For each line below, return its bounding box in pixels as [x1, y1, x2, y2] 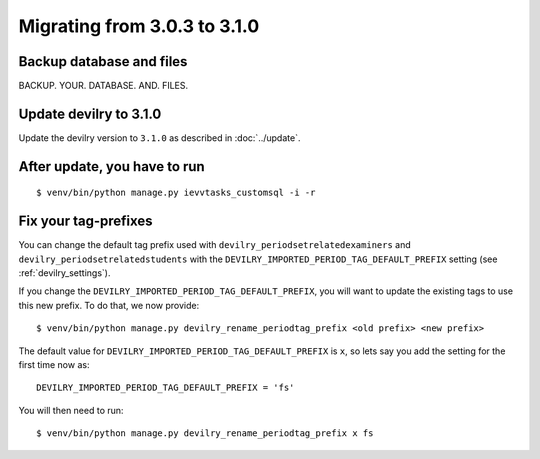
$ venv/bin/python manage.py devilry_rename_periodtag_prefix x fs [36, 428, 374, 439]
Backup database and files [18, 53, 188, 70]
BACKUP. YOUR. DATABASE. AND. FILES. [18, 80, 189, 92]
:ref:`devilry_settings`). [18, 267, 111, 279]
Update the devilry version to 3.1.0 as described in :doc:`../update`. [18, 131, 301, 144]
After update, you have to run [18, 158, 205, 175]
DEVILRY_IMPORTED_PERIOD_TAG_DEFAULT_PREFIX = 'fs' [36, 382, 295, 394]
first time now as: [18, 359, 90, 371]
